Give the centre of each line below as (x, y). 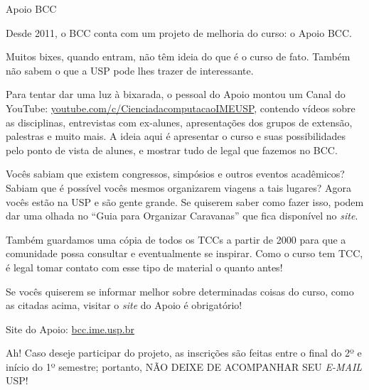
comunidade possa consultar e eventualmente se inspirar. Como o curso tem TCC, (184, 253)
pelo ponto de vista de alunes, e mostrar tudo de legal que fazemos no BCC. (172, 150)
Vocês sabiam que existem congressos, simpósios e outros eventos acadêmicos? (175, 174)
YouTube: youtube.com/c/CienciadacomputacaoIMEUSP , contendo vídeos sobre (181, 108)
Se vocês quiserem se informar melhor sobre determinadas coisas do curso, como (180, 291)
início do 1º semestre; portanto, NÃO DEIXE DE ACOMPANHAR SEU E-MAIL (184, 366)
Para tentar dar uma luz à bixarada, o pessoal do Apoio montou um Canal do (176, 94)
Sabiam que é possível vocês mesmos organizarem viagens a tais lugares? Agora (179, 187)
